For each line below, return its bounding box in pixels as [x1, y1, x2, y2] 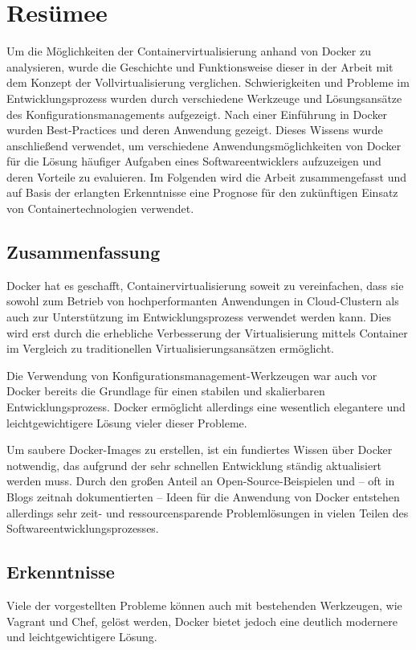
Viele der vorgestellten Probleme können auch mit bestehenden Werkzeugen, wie [6, 596, 402, 613]
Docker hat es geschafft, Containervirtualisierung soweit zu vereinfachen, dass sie [6, 276, 404, 293]
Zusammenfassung [6, 239, 161, 264]
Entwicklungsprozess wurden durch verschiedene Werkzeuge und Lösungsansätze [6, 89, 402, 106]
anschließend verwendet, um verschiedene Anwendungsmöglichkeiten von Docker [6, 137, 402, 153]
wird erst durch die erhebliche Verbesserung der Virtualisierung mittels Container [6, 324, 408, 341]
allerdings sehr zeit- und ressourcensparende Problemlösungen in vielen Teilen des [6, 504, 409, 521]
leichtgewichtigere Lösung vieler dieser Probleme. [6, 414, 247, 431]
